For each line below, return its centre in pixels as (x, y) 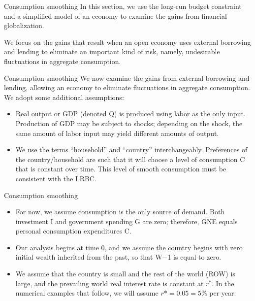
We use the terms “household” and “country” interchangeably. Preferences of (131, 150)
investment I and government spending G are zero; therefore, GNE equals (127, 221)
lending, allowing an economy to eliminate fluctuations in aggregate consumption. (127, 87)
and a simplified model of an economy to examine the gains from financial (115, 16)
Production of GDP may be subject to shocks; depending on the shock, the (129, 123)
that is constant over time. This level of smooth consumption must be (121, 169)
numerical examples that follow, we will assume (87, 293)
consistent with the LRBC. (56, 178)
